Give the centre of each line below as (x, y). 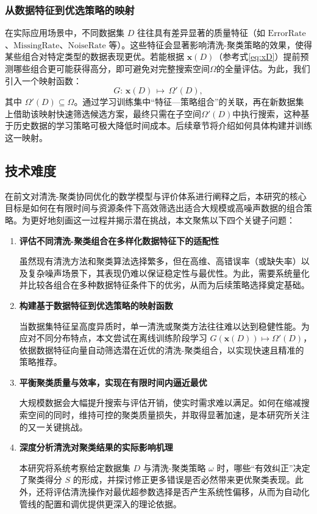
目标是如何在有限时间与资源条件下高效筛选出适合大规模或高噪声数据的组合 (154, 208)
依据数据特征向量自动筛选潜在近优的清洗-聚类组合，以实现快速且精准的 (162, 349)
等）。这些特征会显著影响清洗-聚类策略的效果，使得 (210, 44)
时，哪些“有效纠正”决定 (263, 467)
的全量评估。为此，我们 (263, 68)
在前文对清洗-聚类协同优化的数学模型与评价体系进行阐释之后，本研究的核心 (156, 196)
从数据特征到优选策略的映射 (70, 9)
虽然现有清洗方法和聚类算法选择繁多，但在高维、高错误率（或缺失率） (160, 261)
